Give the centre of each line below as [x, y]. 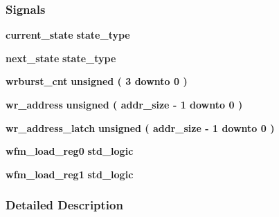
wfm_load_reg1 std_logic [70, 174]
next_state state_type [61, 58]
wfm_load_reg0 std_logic [70, 151]
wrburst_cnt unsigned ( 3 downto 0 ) [97, 81]
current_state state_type [68, 35]
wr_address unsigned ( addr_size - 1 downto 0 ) [124, 104]
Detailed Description [64, 205]
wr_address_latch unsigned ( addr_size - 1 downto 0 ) [140, 128]
